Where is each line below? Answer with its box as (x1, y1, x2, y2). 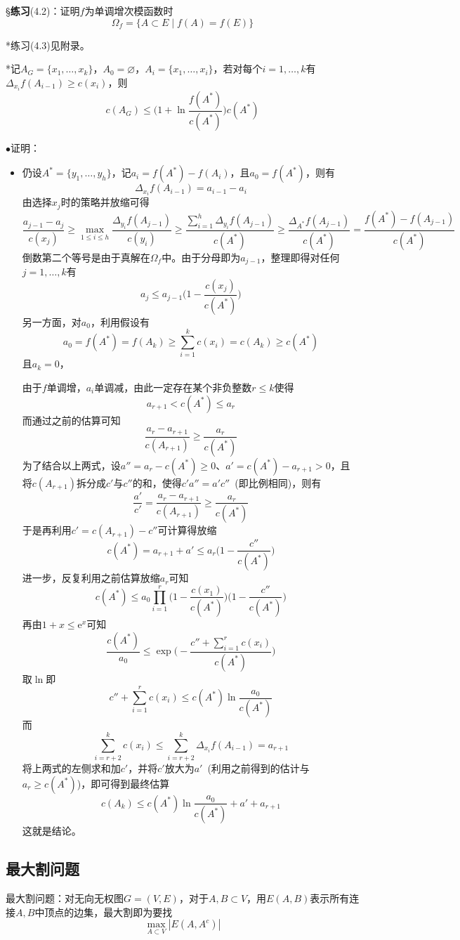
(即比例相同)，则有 (235, 475, 322, 490)
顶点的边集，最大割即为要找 (44, 904, 173, 919)
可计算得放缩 (157, 523, 217, 537)
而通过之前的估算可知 (22, 412, 121, 427)
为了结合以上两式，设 (22, 457, 121, 472)
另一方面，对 (22, 314, 81, 329)
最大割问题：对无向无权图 (6, 891, 124, 905)
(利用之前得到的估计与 (207, 761, 310, 776)
